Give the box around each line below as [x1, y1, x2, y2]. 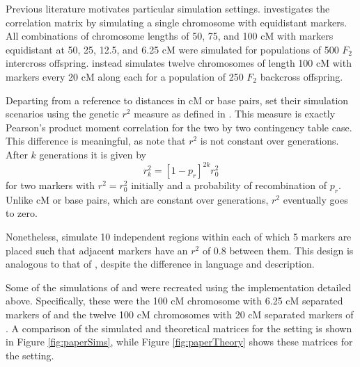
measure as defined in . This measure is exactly [134, 106, 336, 121]
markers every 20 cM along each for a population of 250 [6, 69, 244, 83]
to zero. [6, 206, 38, 220]
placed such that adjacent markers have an [6, 243, 188, 257]
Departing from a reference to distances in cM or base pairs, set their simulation [6, 92, 349, 107]
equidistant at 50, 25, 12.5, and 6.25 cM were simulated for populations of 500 [6, 42, 339, 56]
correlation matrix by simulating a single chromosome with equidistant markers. [6, 15, 347, 29]
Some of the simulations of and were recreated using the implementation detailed [6, 279, 352, 294]
